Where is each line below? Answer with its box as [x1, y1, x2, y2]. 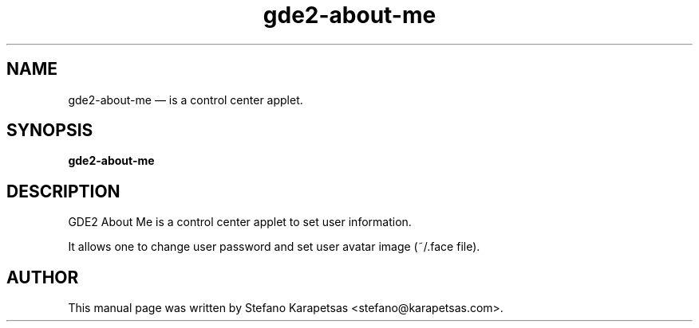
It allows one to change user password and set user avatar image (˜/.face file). [68, 240, 480, 254]
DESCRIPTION [6, 181, 120, 201]
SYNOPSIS [6, 120, 93, 141]
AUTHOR [6, 267, 79, 287]
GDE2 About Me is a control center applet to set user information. [68, 215, 412, 229]
